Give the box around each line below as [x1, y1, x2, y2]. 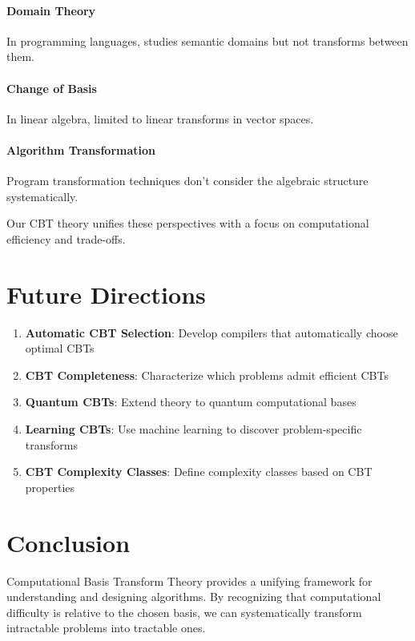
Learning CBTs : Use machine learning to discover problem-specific [25, 421, 362, 437]
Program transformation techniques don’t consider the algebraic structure [6, 172, 369, 189]
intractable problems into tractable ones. [6, 619, 206, 636]
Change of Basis [6, 79, 97, 96]
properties [25, 478, 75, 495]
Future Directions [6, 277, 206, 310]
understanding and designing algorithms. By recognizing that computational [6, 588, 381, 605]
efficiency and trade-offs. [6, 230, 126, 247]
